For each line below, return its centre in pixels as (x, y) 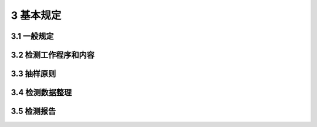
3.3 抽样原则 (33, 74)
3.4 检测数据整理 (41, 93)
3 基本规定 (36, 15)
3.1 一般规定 (32, 36)
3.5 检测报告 (33, 111)
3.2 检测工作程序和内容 (53, 55)
